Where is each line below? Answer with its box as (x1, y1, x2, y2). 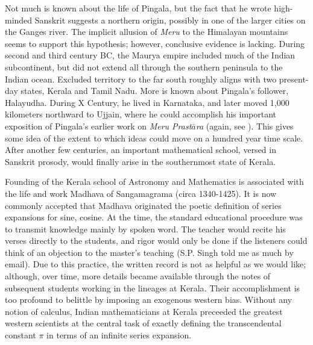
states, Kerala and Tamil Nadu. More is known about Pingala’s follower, (21, 84, 289, 97)
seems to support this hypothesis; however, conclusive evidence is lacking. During (5, 37, 305, 49)
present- (279, 72, 309, 85)
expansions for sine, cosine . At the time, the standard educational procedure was (5, 211, 303, 223)
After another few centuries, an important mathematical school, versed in (5, 143, 276, 156)
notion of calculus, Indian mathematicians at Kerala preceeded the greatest (5, 305, 283, 317)
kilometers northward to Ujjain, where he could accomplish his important (5, 108, 277, 120)
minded (5, 13, 33, 26)
